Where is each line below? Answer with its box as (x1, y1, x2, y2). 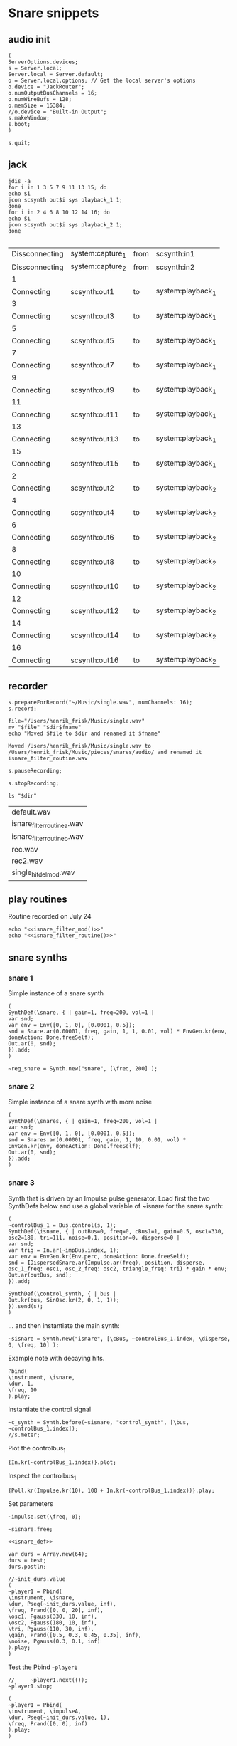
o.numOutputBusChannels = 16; (8, 90, 98, 97)
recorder (8, 680, 48, 692)
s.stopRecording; (8, 780, 60, 787)
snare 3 (8, 1178, 35, 1188)
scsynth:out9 (70, 385, 114, 394)
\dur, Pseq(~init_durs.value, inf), (8, 1601, 116, 1608)
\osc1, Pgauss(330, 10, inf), (8, 1613, 98, 1621)
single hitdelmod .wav (11, 867, 75, 879)
